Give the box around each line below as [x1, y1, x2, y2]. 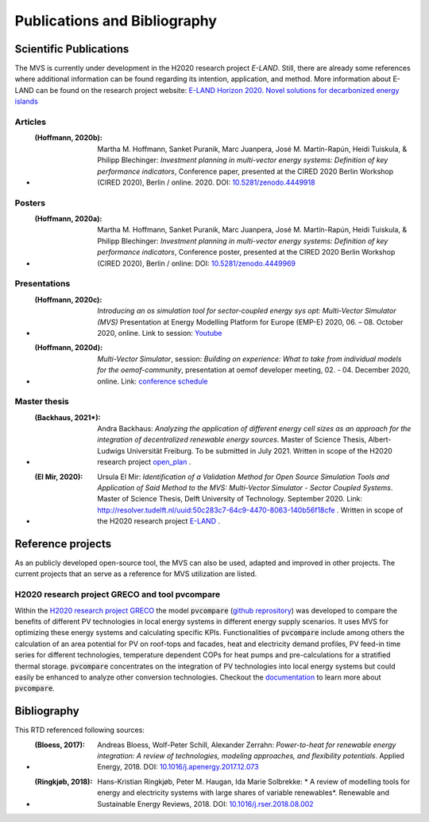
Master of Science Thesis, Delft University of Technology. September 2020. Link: [97, 494, 363, 504]
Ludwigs [97, 446, 126, 455]
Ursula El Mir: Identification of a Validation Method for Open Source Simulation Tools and [97, 472, 389, 481]
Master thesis [14, 396, 69, 407]
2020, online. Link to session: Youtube [97, 328, 222, 337]
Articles [14, 116, 47, 127]
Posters [14, 197, 46, 208]
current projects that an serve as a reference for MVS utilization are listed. [14, 569, 257, 579]
